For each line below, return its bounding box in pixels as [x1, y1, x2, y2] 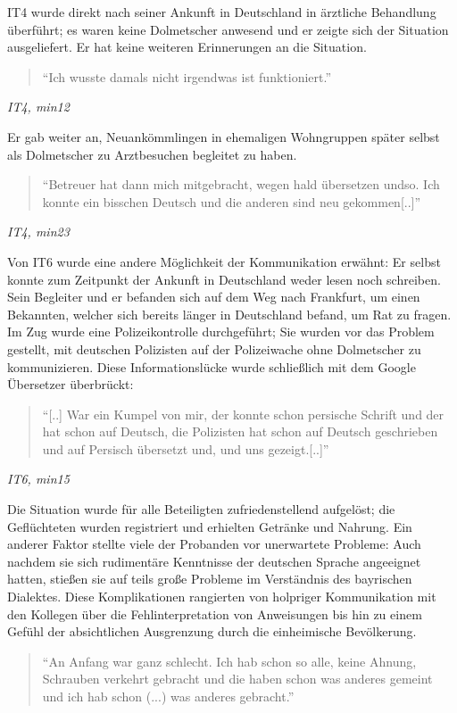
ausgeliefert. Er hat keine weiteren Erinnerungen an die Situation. [7, 37, 367, 56]
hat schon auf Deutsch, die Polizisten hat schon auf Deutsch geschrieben [42, 422, 438, 441]
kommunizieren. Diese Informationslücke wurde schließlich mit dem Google [7, 357, 416, 376]
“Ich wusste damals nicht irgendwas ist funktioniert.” [42, 67, 332, 86]
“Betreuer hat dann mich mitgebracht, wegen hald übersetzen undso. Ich [42, 175, 440, 194]
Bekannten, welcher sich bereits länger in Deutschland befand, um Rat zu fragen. [7, 304, 452, 323]
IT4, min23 [7, 222, 70, 241]
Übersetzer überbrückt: [7, 375, 134, 394]
